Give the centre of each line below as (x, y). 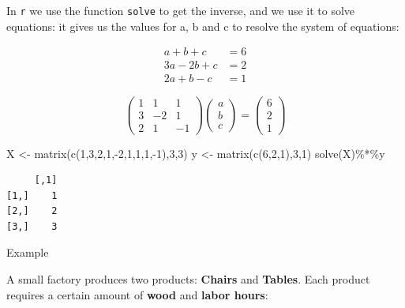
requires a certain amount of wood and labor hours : (137, 294)
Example (28, 252)
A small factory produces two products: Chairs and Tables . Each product (188, 279)
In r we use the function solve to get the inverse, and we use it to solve (181, 10)
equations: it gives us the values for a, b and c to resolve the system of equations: (203, 26)
